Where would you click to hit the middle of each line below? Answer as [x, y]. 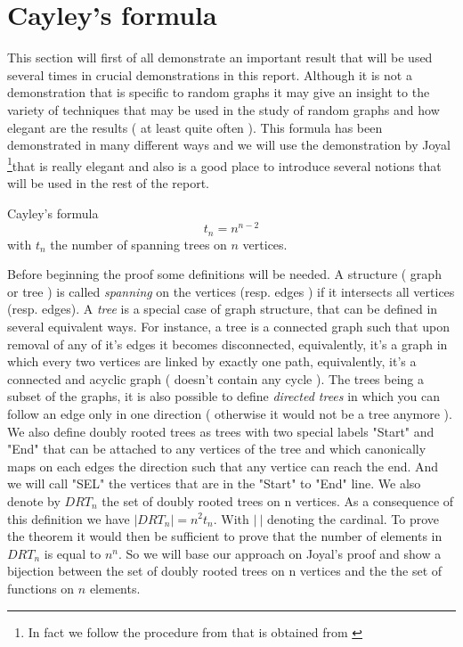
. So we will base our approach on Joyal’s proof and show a [280, 553]
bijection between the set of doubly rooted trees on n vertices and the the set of [225, 571]
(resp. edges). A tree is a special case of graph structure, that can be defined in [223, 309]
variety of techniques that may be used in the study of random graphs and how [223, 109]
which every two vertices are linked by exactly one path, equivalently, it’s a [212, 361]
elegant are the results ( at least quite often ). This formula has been [195, 127]
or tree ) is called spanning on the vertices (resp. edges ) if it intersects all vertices [231, 291]
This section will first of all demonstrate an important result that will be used [220, 57]
